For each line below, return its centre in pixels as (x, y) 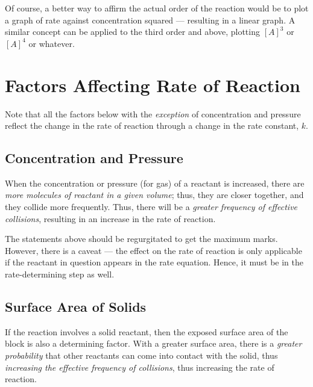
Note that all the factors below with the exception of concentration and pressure (153, 113)
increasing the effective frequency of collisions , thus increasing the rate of (140, 367)
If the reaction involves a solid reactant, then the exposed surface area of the (147, 331)
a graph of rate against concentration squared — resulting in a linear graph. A (150, 20)
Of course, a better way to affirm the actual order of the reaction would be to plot (157, 8)
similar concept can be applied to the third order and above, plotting (132, 32)
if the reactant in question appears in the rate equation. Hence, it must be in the (154, 262)
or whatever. (52, 43)
